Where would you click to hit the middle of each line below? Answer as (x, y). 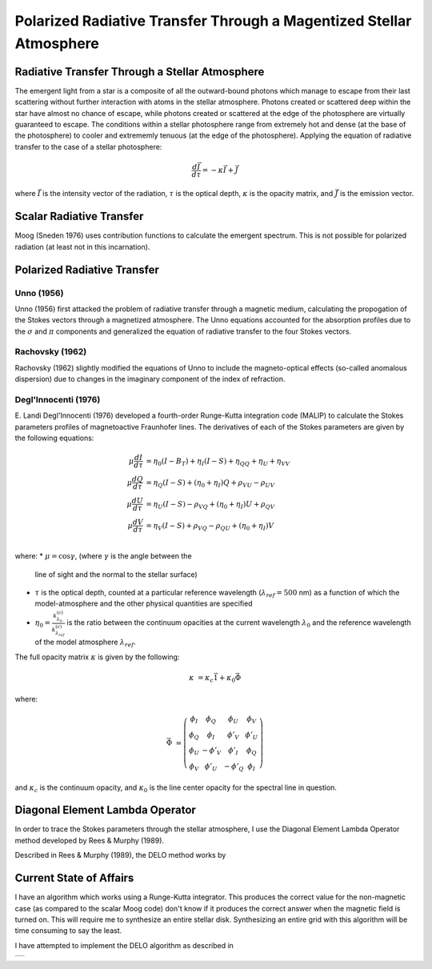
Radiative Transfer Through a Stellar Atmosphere (140, 72)
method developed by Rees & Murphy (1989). (89, 840)
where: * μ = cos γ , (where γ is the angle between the (103, 556)
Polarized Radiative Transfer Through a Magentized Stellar (213, 21)
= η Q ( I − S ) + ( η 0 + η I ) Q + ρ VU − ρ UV (210, 483)
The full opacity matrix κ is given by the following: (97, 657)
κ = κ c (201, 679)
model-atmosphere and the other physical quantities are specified (144, 603)
